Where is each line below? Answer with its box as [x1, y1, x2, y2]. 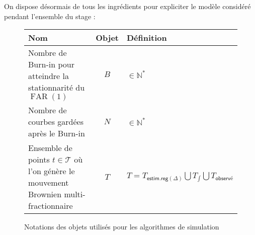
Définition [126, 32, 167, 44]
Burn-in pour [28, 58, 74, 70]
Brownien [28, 188, 62, 200]
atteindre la [28, 70, 69, 82]
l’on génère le [28, 165, 75, 177]
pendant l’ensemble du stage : [4, 11, 96, 21]
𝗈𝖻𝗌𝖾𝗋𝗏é [215, 175, 233, 181]
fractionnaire [28, 200, 73, 212]
